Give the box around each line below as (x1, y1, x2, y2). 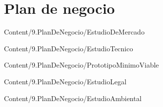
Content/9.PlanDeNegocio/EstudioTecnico (4, 43, 133, 53)
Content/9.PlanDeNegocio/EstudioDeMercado (4, 27, 145, 37)
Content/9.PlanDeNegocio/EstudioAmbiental (4, 93, 142, 103)
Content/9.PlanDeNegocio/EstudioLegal (4, 76, 127, 86)
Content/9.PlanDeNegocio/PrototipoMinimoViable (4, 60, 159, 70)
